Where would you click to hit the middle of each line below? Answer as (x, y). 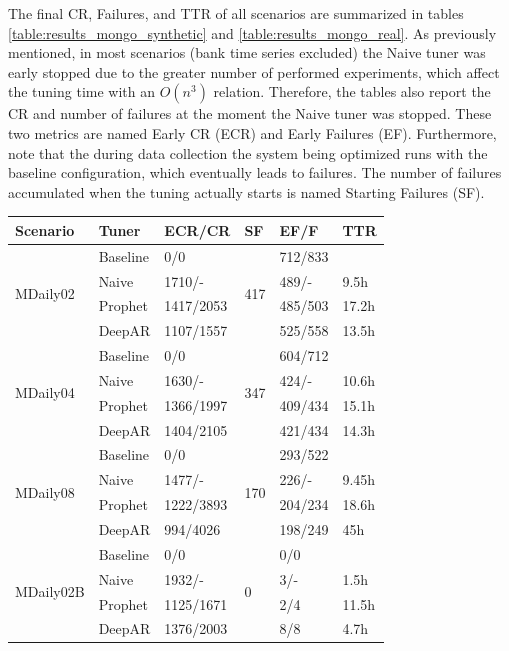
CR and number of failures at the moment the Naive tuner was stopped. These (250, 113)
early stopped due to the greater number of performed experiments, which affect (254, 71)
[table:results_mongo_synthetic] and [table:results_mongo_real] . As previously (252, 32)
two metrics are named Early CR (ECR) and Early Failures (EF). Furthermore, (252, 132)
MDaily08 (45, 491)
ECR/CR (197, 229)
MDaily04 (45, 392)
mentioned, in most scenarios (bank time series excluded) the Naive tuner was (247, 52)
